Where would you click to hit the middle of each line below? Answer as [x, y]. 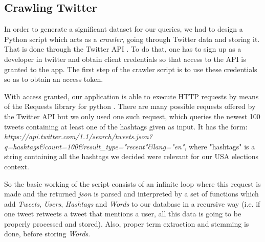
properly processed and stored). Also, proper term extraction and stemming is [127, 223]
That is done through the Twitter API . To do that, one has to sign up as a [123, 49]
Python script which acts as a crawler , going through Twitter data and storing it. [132, 39]
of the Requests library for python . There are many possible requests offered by [130, 106]
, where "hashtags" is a [220, 146]
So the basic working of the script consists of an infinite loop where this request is [132, 183]
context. [17, 166]
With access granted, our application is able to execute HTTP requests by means [131, 96]
